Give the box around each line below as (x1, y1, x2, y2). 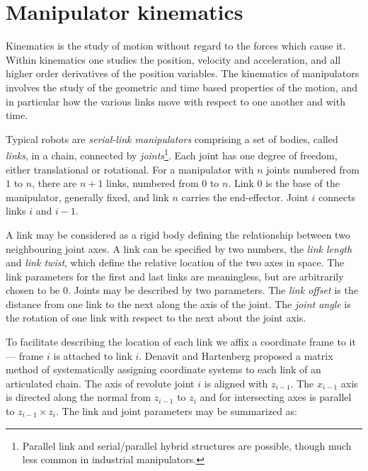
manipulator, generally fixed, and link (6, 189, 169, 204)
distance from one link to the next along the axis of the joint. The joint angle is (6, 296, 351, 311)
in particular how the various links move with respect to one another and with (6, 93, 345, 108)
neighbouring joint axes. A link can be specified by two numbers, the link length (6, 241, 352, 256)
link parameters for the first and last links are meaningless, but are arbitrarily (6, 268, 344, 283)
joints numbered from (266, 161, 360, 176)
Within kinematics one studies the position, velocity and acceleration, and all (6, 52, 341, 67)
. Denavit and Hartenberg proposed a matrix (139, 348, 333, 363)
